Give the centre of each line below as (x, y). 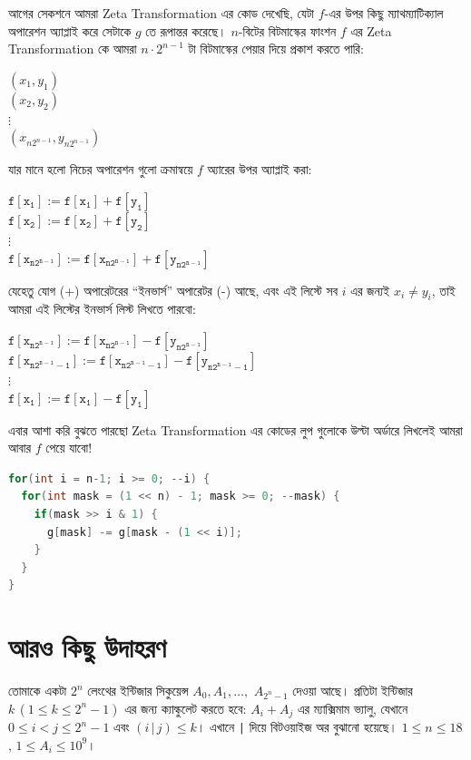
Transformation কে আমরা (73, 49)
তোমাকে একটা (38, 691)
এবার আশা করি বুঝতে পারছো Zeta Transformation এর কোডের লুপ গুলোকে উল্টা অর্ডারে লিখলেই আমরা (235, 429)
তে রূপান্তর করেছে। (186, 30)
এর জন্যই (370, 290)
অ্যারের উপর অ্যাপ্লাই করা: (260, 169)
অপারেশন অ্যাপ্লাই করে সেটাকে (70, 30)
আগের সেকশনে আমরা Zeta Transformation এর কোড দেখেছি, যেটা (161, 13)
